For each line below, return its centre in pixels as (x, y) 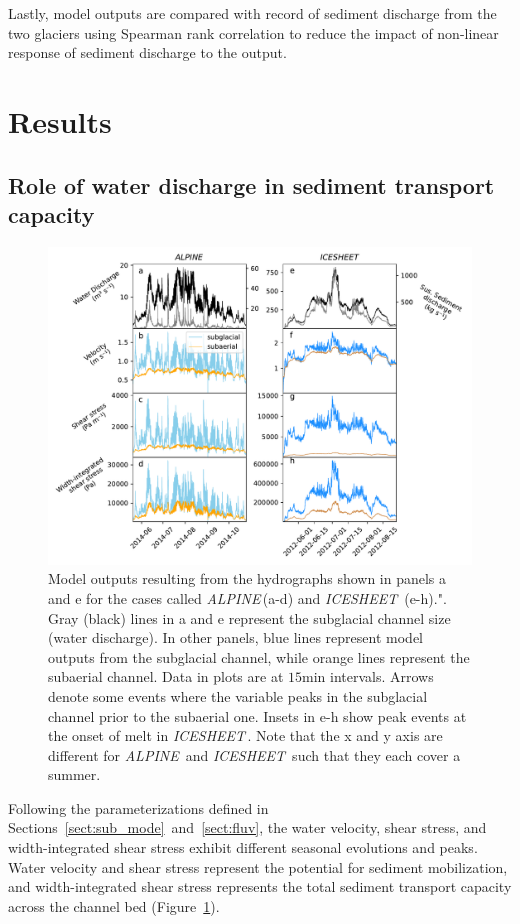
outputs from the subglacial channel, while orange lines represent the (259, 656)
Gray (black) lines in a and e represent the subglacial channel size (249, 617)
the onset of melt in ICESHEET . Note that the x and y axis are (245, 735)
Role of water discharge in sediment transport (251, 184)
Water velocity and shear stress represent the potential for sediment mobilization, (258, 866)
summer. (74, 774)
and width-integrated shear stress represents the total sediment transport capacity (260, 886)
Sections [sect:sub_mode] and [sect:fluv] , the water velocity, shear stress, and (247, 827)
